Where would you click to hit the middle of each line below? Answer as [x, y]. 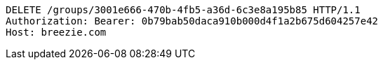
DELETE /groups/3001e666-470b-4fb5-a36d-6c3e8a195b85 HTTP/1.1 [183, 10]
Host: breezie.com [56, 32]
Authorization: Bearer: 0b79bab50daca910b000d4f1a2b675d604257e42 [192, 21]
